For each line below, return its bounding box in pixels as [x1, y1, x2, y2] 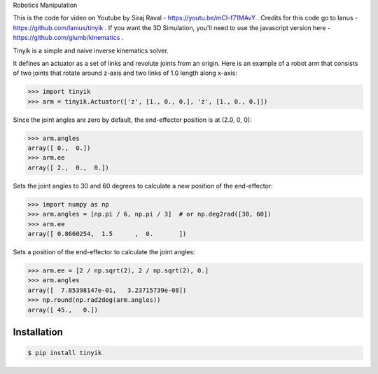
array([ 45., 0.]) [27, 305, 98, 314]
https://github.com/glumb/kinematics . [13, 34, 124, 42]
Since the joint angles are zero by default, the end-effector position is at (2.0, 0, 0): [13, 116, 252, 124]
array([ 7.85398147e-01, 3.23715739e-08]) [27, 286, 187, 294]
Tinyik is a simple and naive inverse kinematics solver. [13, 46, 169, 55]
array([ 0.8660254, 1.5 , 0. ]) [27, 230, 187, 237]
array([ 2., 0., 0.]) [27, 163, 110, 172]
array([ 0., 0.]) [27, 144, 91, 152]
